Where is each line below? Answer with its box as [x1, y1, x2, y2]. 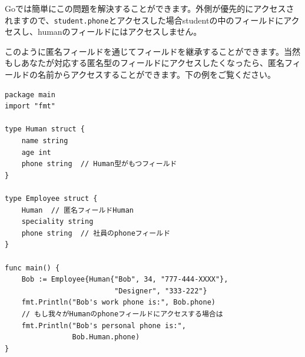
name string [21, 137, 68, 145]
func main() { [5, 263, 60, 272]
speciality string [21, 217, 94, 226]
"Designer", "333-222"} [114, 286, 207, 295]
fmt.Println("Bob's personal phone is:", [21, 321, 186, 330]
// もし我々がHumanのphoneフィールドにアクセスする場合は [21, 309, 223, 318]
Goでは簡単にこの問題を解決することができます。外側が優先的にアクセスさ [5, 2, 294, 14]
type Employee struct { [5, 194, 98, 203]
